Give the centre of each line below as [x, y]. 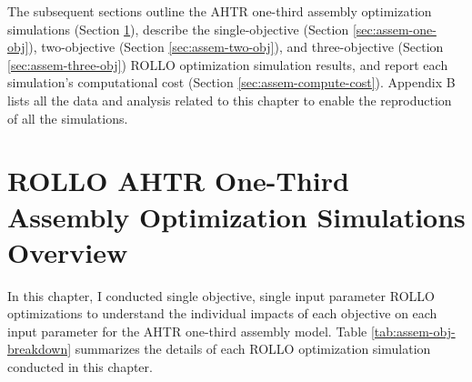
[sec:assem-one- [394, 29]
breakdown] [40, 349]
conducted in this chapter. [80, 367]
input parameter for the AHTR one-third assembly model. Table [187, 331]
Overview [68, 251]
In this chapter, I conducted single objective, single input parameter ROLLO [221, 295]
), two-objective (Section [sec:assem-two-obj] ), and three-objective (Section [236, 47]
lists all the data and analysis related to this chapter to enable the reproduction [230, 100]
